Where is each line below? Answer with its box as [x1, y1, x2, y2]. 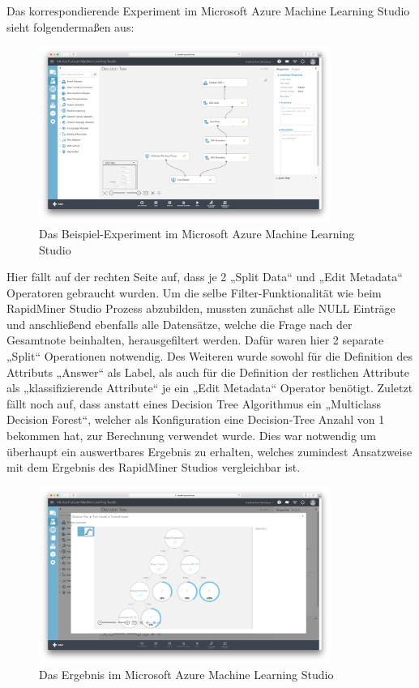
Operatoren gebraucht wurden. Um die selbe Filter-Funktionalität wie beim [6, 284, 382, 301]
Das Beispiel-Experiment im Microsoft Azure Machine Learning [39, 224, 355, 241]
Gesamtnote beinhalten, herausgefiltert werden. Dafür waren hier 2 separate [6, 331, 384, 348]
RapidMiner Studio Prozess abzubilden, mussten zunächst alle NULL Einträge [6, 300, 395, 317]
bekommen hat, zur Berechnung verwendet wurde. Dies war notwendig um [6, 427, 377, 444]
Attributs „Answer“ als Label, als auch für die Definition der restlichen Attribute [6, 363, 409, 380]
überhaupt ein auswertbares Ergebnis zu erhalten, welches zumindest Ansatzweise [6, 442, 413, 459]
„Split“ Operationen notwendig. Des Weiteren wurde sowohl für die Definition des [6, 348, 413, 365]
